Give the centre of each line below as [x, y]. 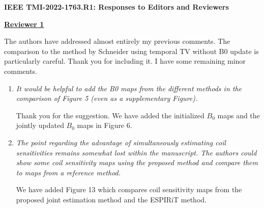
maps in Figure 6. [105, 125]
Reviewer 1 [24, 24]
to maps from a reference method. [68, 172]
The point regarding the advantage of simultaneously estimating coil [121, 142]
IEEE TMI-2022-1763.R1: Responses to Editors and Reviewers [116, 7]
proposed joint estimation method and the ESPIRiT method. [111, 199]
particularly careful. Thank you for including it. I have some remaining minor [125, 61]
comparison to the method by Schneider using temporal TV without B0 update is [131, 51]
